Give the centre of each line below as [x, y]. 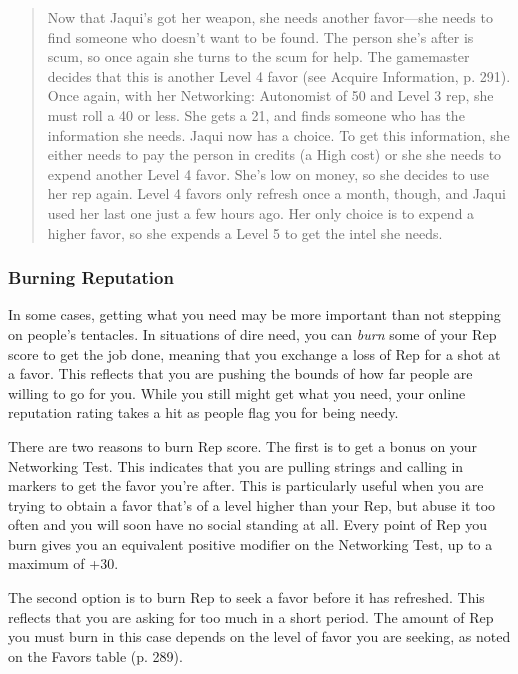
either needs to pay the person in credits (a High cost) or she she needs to [274, 154]
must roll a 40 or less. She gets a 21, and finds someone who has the [256, 114]
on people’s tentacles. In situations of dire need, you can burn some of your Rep [252, 333]
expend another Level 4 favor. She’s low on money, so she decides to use [268, 173]
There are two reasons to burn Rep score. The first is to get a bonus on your [243, 445]
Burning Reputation [91, 277]
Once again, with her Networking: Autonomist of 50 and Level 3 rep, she [270, 95]
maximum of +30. [63, 563]
